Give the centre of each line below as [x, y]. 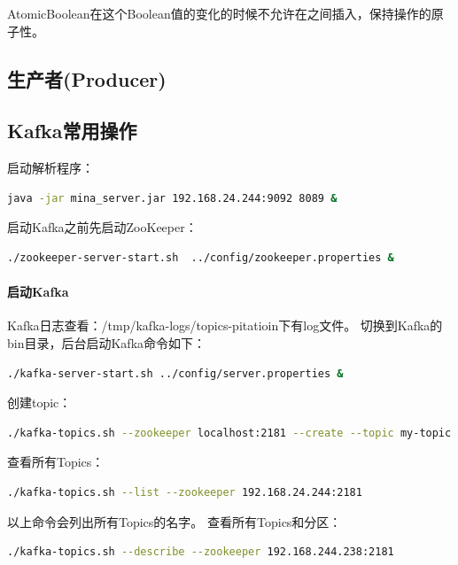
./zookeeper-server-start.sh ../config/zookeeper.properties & [201, 257]
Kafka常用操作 [72, 131]
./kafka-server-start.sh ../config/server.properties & [175, 373]
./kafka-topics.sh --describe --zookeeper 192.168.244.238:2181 [201, 552]
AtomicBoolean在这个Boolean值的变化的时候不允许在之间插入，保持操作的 [219, 13]
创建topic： [39, 402]
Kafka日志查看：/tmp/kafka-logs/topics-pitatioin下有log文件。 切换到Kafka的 [225, 325]
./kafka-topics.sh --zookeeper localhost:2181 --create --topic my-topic [229, 433]
